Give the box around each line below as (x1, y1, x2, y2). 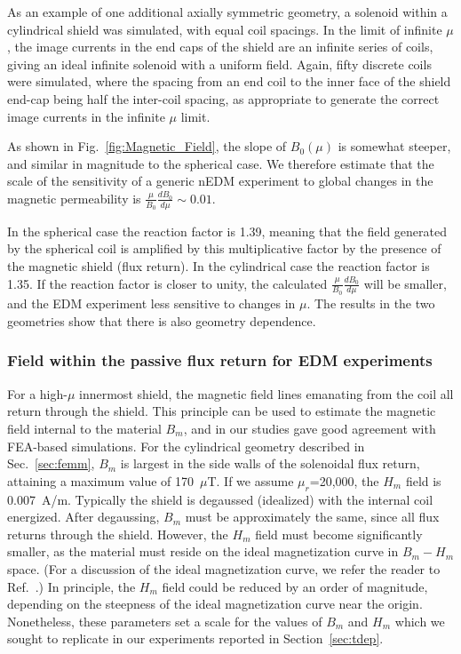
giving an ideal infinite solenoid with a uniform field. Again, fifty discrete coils (7, 54, 432, 73)
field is (405, 471, 441, 490)
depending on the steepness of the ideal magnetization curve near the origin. (7, 594, 423, 613)
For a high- (7, 384, 68, 403)
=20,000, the (309, 471, 379, 490)
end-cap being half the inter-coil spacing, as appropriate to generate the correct (7, 89, 440, 108)
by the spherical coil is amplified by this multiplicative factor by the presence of (7, 239, 441, 258)
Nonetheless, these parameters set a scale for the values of (7, 611, 322, 630)
